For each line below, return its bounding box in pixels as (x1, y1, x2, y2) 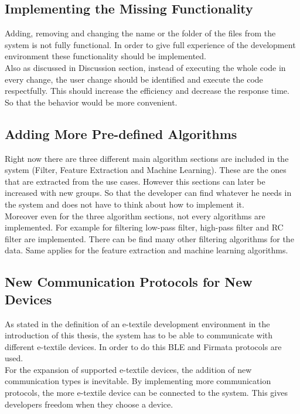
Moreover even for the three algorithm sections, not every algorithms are (5, 209, 265, 222)
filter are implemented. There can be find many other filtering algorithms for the (5, 232, 294, 245)
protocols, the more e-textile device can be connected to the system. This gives (5, 386, 288, 399)
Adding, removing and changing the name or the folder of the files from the (5, 27, 276, 39)
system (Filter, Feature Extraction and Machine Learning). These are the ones (5, 164, 287, 176)
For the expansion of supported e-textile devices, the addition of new (5, 363, 252, 375)
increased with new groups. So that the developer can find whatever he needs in (5, 186, 292, 199)
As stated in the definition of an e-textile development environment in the (5, 317, 270, 330)
